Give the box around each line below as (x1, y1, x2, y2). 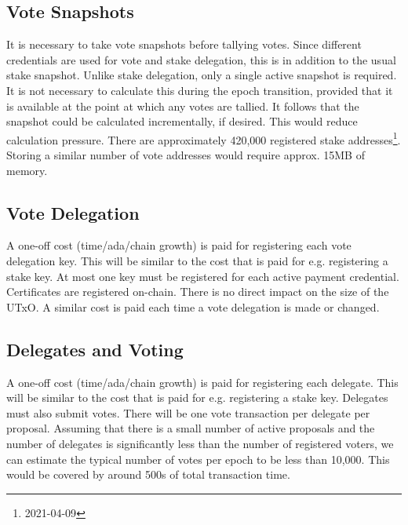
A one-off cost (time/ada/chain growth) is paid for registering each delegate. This (6, 374, 399, 390)
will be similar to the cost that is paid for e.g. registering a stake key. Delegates (6, 389, 388, 406)
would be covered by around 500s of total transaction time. (6, 466, 290, 483)
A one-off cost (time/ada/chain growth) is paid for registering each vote (6, 237, 352, 253)
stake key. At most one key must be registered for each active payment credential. (6, 268, 399, 284)
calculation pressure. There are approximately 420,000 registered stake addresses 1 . (6, 129, 401, 148)
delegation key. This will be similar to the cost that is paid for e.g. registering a (6, 253, 388, 268)
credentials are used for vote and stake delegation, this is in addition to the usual (6, 51, 396, 67)
